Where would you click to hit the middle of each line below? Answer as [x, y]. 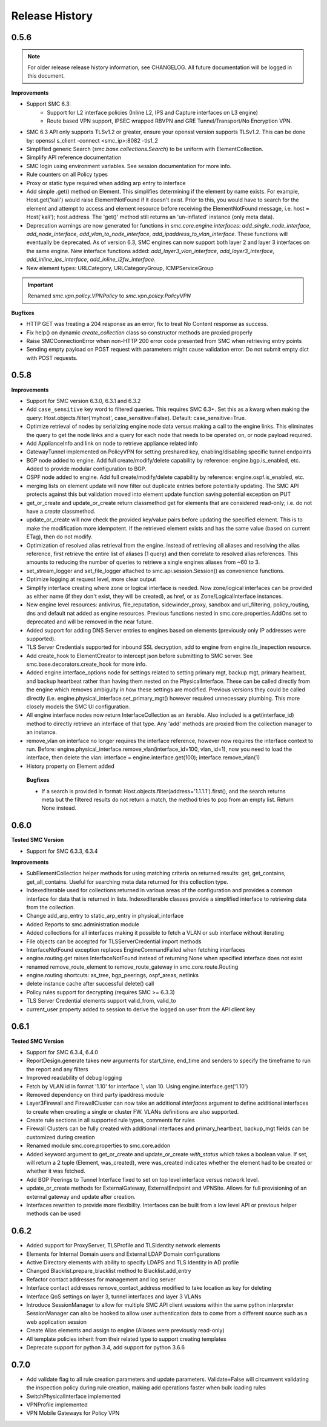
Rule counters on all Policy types [67, 175]
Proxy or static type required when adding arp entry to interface [106, 183]
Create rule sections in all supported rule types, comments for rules [111, 1120]
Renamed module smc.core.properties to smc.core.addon [98, 1146]
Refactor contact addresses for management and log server [101, 1279]
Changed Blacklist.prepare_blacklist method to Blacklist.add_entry [109, 1271]
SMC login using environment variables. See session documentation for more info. [129, 166]
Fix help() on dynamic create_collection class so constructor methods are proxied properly [139, 332]
